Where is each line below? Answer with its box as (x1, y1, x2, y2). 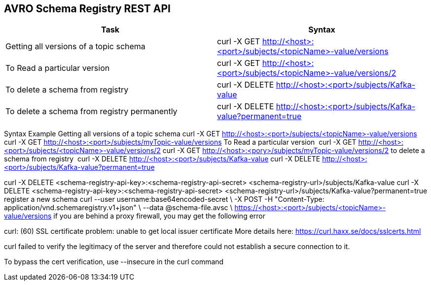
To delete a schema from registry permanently (5, 106, 178, 117)
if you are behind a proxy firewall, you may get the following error (53, 212, 266, 221)
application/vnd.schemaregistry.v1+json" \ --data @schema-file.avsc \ (4, 203, 233, 212)
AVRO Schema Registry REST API (4, 2, 171, 15)
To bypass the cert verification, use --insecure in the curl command (4, 257, 224, 266)
